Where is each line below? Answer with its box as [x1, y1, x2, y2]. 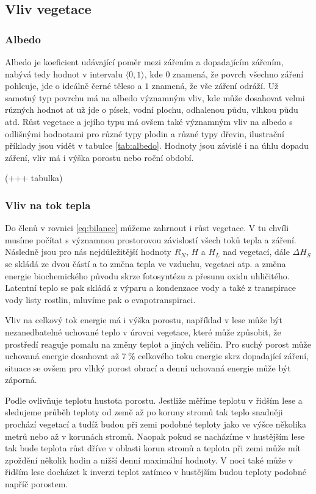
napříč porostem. [5, 478, 68, 490]
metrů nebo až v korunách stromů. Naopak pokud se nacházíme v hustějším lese [5, 429, 305, 442]
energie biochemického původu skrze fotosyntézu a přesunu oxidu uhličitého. [5, 269, 290, 282]
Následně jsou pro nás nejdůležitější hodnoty [5, 245, 171, 258]
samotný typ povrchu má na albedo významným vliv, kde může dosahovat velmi [5, 91, 305, 104]
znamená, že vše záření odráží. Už [151, 79, 279, 92]
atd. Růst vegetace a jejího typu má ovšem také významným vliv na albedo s [5, 115, 293, 127]
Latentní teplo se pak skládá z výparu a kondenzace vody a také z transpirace [5, 281, 296, 294]
